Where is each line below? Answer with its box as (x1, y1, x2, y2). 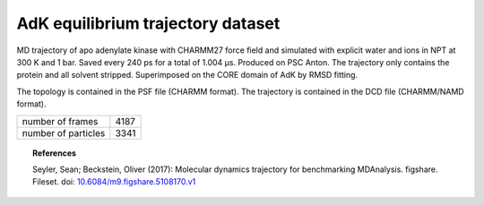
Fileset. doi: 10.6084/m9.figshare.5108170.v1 (32, 176, 196, 187)
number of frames (22, 115, 99, 127)
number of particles (22, 126, 106, 139)
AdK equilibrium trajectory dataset (16, 13, 281, 33)
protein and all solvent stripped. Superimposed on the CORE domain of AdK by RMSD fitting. (16, 70, 359, 81)
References (32, 148, 76, 158)
